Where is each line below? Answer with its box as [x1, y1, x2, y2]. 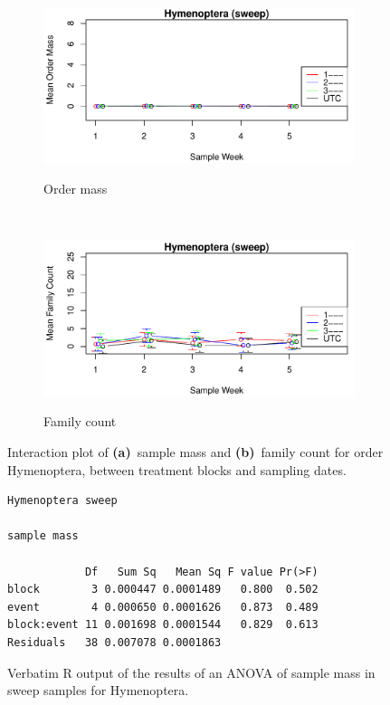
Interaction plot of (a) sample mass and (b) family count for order [7, 442, 384, 461]
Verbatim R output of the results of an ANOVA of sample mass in [7, 662, 376, 681]
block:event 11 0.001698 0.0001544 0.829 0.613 [7, 618, 319, 632]
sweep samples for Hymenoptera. [7, 681, 189, 700]
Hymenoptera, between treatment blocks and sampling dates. [7, 460, 347, 479]
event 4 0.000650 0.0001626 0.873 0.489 [7, 600, 319, 614]
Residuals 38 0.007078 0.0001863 [7, 635, 222, 649]
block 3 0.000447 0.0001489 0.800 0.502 [7, 583, 319, 596]
